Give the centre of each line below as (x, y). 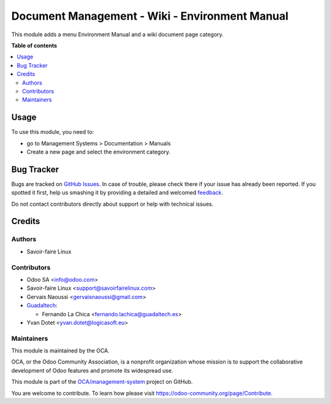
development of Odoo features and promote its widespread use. (92, 370)
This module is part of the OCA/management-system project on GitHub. (102, 382)
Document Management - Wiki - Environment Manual (150, 16)
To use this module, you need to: (53, 132)
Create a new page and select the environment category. (99, 152)
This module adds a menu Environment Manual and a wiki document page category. (117, 34)
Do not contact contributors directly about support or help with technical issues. (112, 204)
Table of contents (34, 45)
